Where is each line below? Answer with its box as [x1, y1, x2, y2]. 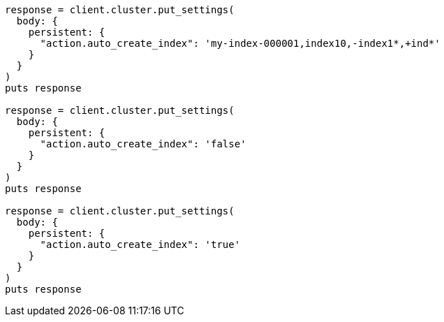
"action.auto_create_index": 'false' [40, 138, 246, 149]
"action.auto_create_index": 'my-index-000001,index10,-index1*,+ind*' [40, 38, 441, 49]
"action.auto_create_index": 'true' [40, 239, 241, 250]
